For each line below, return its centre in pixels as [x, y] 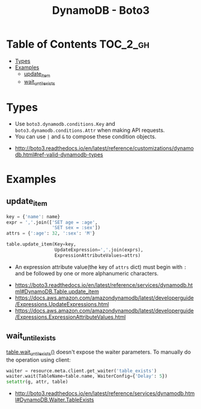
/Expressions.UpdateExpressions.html [62, 304]
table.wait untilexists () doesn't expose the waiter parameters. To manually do [98, 352]
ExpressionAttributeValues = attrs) [97, 255]
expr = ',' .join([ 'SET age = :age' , [52, 222]
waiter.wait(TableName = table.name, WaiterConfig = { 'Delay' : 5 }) [87, 377]
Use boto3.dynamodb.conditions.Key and [65, 124]
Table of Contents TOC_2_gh [78, 44]
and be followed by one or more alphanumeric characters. [87, 273]
